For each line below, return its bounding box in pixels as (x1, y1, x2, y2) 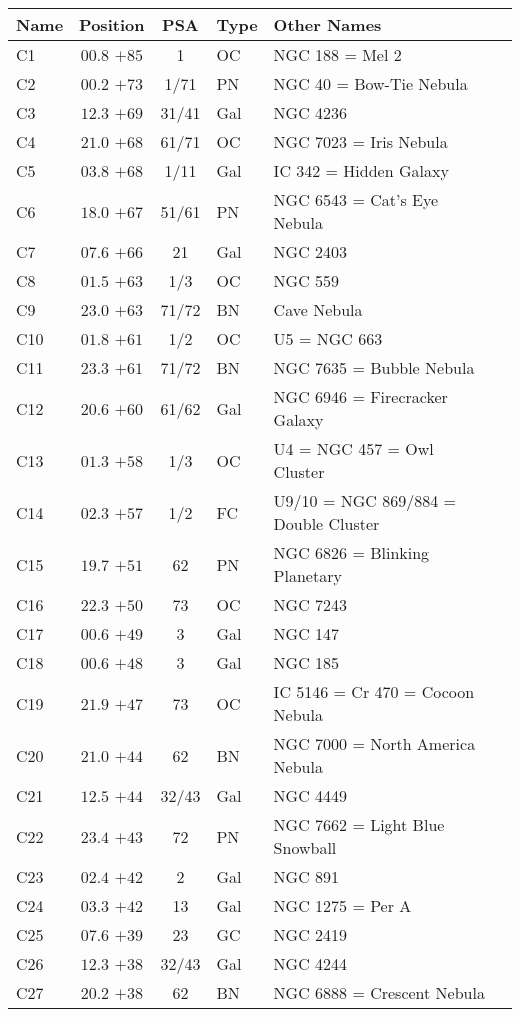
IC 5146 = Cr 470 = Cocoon (273, 680, 475, 703)
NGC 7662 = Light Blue (273, 813, 445, 836)
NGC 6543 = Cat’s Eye (273, 188, 439, 211)
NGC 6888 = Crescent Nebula (273, 981, 485, 1004)
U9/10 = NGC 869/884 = (273, 489, 456, 512)
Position (79, 13, 145, 36)
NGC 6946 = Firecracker (273, 385, 448, 408)
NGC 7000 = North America (273, 732, 476, 755)
